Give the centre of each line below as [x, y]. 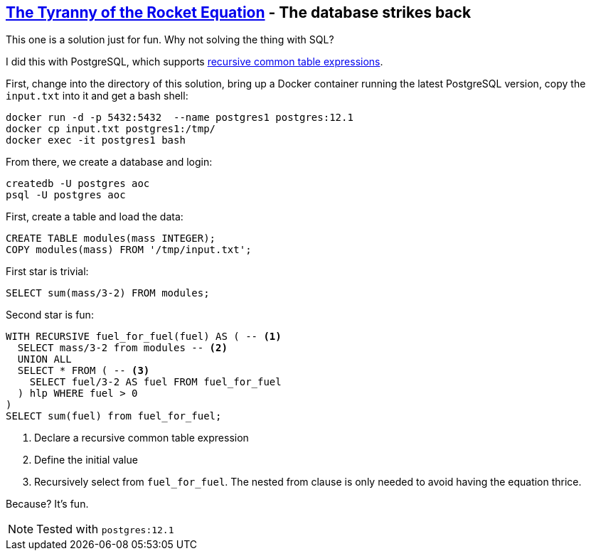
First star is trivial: [47, 272]
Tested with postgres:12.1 [105, 529]
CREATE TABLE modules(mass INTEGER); [111, 239]
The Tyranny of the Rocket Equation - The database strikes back [239, 12]
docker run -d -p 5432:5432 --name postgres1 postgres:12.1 [180, 118]
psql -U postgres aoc [66, 195]
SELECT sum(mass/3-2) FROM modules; [108, 293]
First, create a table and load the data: [95, 217]
